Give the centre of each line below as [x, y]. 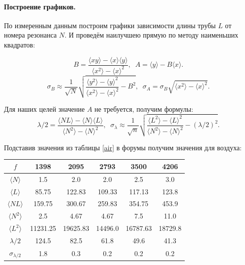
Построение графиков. [40, 6]
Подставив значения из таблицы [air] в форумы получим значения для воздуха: [123, 147]
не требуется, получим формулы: [144, 109]
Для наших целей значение [44, 109]
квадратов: [20, 44]
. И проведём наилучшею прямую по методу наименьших [151, 35]
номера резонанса [30, 35]
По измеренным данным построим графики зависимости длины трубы [110, 25]
